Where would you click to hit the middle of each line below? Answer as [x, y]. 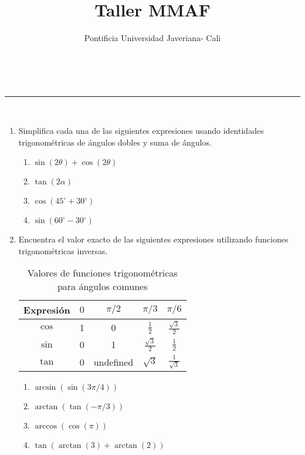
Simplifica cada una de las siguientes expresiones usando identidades [141, 130]
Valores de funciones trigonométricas [102, 273]
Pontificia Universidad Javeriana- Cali [152, 38]
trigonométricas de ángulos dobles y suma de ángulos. [115, 142]
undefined [113, 362]
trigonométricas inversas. [63, 250]
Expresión [47, 310]
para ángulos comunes [102, 287]
